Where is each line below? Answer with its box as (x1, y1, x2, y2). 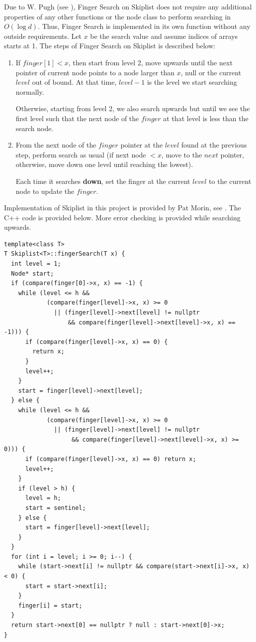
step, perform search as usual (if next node (15, 149, 146, 160)
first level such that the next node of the (15, 113, 139, 123)
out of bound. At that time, (32, 77, 117, 87)
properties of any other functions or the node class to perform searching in (4, 11, 231, 21)
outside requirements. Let (4, 30, 82, 41)
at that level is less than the (163, 113, 249, 123)
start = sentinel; (25, 504, 86, 511)
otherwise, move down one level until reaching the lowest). (15, 159, 193, 169)
